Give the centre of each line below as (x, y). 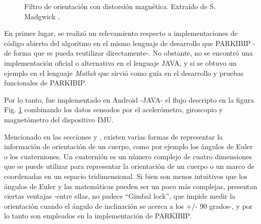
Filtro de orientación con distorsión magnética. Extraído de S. (120, 6)
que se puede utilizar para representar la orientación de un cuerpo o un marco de (129, 166)
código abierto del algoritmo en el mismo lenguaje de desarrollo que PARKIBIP (127, 43)
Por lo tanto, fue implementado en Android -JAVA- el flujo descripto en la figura (129, 99)
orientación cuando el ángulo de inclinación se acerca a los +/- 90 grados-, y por (128, 206)
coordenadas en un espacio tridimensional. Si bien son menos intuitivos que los (126, 176)
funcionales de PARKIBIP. (45, 83)
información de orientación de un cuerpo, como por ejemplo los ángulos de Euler (128, 146)
